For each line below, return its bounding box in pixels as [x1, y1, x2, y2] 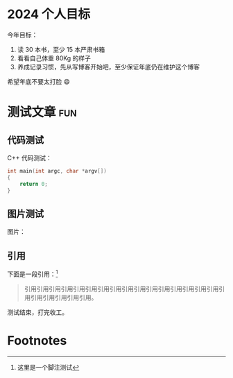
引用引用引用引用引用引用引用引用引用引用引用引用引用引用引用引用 [24, 284, 219, 293]
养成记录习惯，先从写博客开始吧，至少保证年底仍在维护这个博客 [17, 62, 200, 71]
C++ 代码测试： [7, 153, 52, 162]
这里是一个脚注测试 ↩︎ [17, 363, 80, 371]
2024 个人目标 [7, 6, 91, 22]
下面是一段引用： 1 [7, 268, 58, 278]
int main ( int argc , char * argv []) [7, 167, 107, 174]
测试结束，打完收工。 [7, 308, 68, 316]
